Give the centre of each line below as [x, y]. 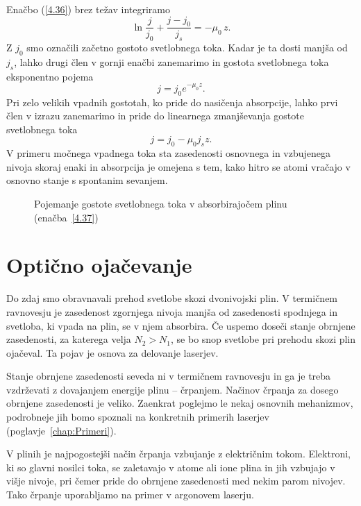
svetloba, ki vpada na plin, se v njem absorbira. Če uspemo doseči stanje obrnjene [181, 325]
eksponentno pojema [50, 76]
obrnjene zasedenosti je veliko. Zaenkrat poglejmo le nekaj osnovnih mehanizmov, [180, 403]
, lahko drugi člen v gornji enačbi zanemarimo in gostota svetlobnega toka [171, 62]
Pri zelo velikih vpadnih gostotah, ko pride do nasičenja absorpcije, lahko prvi [172, 102]
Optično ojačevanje [99, 265]
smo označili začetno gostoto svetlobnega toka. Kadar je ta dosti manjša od [187, 48]
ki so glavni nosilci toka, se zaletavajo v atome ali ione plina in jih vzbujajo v [171, 467]
